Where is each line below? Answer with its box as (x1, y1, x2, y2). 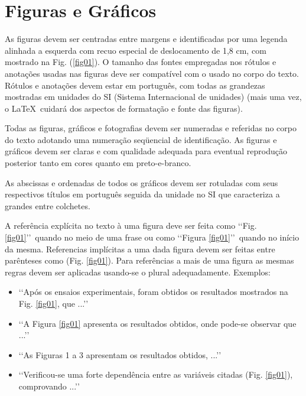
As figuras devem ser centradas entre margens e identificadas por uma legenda (5, 33, 288, 45)
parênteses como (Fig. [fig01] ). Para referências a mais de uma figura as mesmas (5, 254, 294, 267)
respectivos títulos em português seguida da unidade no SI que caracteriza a (5, 188, 280, 200)
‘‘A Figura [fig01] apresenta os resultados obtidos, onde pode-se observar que (18, 317, 297, 329)
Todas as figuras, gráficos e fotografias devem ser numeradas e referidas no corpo (5, 122, 297, 134)
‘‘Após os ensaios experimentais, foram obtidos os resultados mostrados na (18, 285, 288, 298)
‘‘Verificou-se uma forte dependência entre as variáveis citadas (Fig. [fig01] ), (18, 368, 293, 381)
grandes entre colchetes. (5, 199, 90, 212)
